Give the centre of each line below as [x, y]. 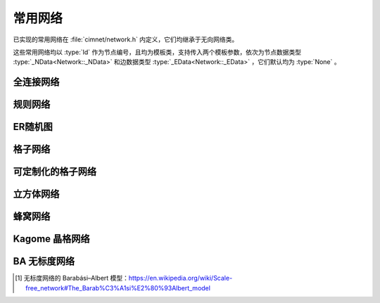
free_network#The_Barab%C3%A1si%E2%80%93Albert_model [118, 288]
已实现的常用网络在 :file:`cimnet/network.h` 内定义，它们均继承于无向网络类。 [126, 39]
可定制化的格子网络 [55, 172]
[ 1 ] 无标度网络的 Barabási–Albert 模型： [72, 278]
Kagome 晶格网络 [52, 239]
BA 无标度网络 [44, 261]
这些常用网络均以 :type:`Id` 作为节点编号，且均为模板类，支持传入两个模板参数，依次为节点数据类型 [157, 52]
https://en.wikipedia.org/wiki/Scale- [180, 278]
